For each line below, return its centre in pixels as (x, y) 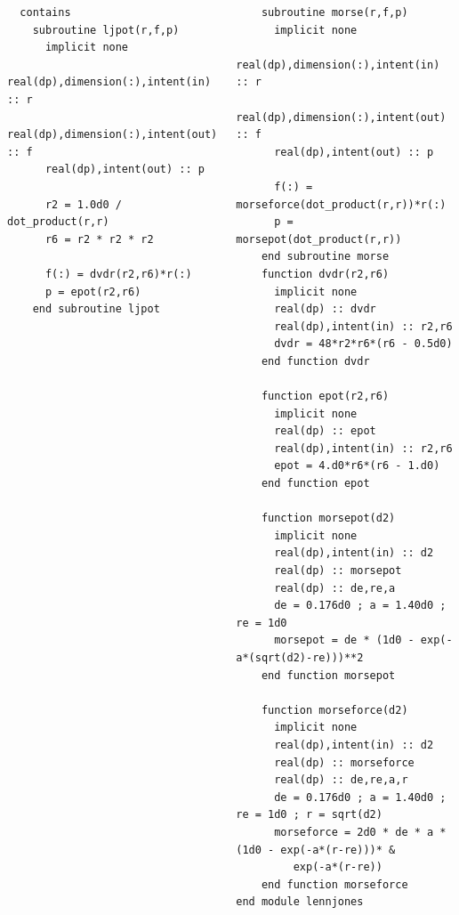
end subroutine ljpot (96, 309)
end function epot (315, 484)
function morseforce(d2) (334, 710)
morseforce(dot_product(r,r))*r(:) (341, 204)
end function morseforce (334, 884)
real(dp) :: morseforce (344, 762)
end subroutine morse (325, 257)
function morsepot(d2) (328, 518)
